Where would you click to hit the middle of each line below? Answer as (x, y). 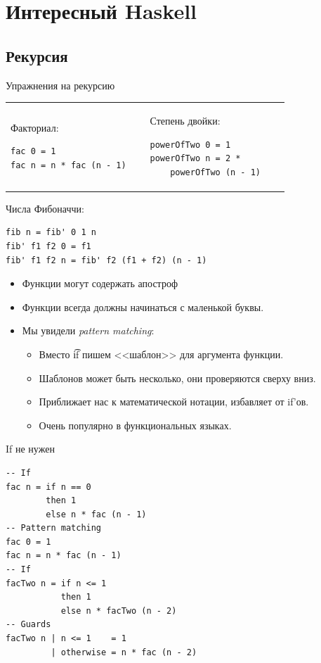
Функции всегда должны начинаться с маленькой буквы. (143, 307)
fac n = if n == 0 (48, 487)
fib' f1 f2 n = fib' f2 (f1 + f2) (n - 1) (106, 260)
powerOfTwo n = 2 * (195, 159)
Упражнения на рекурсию (60, 85)
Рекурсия (37, 55)
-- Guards (28, 625)
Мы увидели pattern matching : (88, 330)
